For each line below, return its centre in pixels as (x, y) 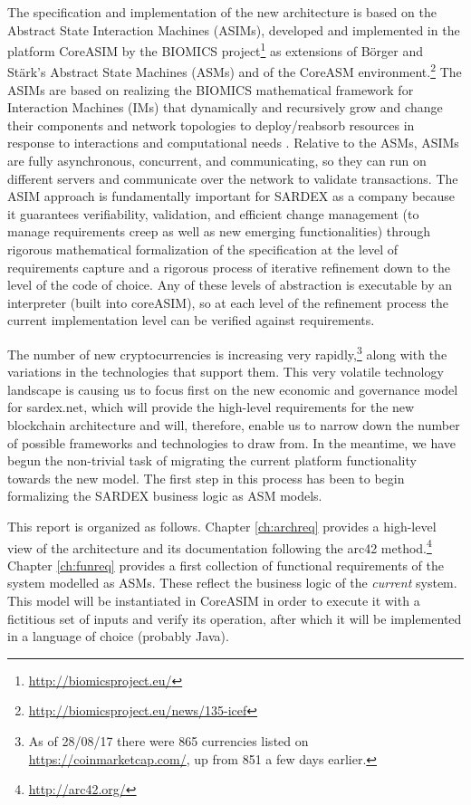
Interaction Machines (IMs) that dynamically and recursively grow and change (225, 107)
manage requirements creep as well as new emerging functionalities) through (219, 231)
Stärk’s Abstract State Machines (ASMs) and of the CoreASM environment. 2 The (235, 71)
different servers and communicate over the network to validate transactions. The (233, 178)
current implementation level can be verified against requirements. (191, 320)
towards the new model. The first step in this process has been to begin (206, 478)
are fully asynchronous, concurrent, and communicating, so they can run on (217, 161)
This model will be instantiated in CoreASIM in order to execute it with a (214, 601)
